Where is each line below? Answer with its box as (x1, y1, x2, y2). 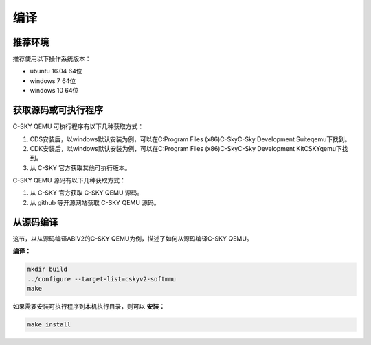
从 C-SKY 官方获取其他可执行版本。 (30, 163, 131, 171)
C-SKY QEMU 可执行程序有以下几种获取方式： (12, 122, 144, 130)
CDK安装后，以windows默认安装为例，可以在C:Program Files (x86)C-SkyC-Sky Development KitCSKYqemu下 (30, 144, 343, 152)
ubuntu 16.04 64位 (30, 67, 82, 75)
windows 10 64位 (30, 86, 79, 95)
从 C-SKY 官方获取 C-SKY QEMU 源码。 (30, 189, 144, 197)
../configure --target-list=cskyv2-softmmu (27, 275, 177, 283)
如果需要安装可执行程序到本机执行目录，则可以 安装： (12, 302, 165, 310)
